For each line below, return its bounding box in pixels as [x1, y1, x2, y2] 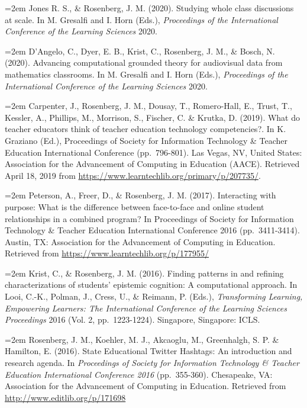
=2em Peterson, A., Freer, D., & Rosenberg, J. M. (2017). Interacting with [5, 189, 276, 201]
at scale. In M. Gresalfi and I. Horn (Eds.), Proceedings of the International [5, 13, 278, 25]
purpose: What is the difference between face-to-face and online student [5, 200, 264, 213]
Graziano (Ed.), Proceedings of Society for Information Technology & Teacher [5, 134, 287, 146]
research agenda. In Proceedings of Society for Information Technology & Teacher [5, 356, 299, 369]
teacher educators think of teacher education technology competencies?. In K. [5, 123, 286, 135]
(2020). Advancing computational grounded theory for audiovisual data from [5, 56, 283, 69]
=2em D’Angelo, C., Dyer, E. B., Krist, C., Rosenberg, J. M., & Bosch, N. [5, 44, 275, 57]
